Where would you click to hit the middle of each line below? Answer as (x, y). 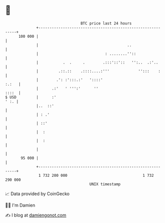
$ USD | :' (31, 97)
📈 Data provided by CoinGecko (37, 194)
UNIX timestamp (105, 184)
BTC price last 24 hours (106, 23)
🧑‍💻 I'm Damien (20, 205)
